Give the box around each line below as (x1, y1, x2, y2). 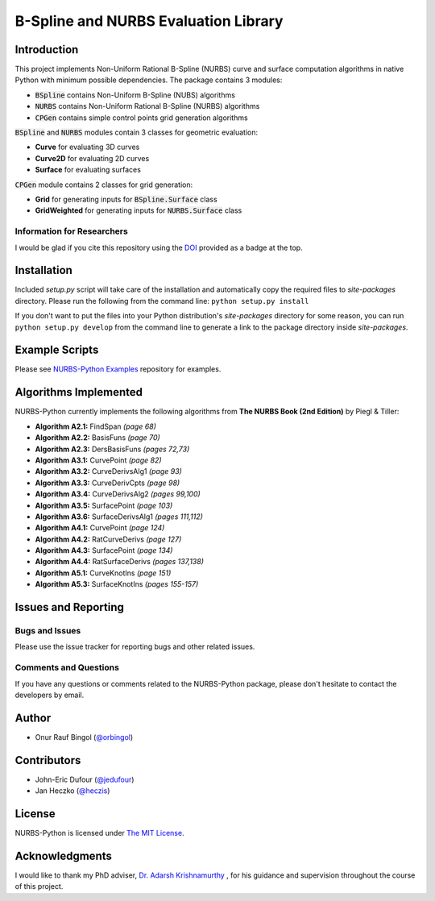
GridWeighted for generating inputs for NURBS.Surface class (35, 206, 242, 215)
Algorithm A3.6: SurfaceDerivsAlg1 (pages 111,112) (35, 512, 203, 521)
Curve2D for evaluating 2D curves (35, 153, 150, 163)
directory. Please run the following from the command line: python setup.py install (14, 296, 309, 305)
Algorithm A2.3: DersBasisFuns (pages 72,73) (35, 444, 190, 454)
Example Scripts (14, 343, 99, 357)
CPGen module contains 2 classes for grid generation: (14, 180, 193, 189)
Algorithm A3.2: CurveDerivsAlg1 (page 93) (35, 467, 183, 476)
